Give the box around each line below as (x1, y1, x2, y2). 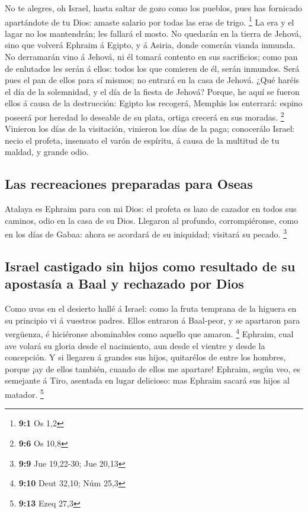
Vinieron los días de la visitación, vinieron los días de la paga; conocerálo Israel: (5, 122, 295, 135)
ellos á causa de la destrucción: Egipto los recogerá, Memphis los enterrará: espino (5, 97, 303, 109)
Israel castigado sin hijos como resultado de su (5, 257, 296, 275)
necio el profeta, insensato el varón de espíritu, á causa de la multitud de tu (5, 134, 280, 146)
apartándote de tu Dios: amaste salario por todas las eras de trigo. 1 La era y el (5, 14, 294, 28)
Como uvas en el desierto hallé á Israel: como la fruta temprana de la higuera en (5, 302, 297, 315)
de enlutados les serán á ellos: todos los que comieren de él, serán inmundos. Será (5, 62, 300, 74)
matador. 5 (5, 387, 44, 400)
